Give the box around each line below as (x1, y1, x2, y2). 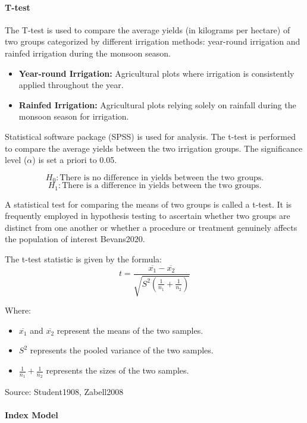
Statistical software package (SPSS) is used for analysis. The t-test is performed (5, 130, 296, 142)
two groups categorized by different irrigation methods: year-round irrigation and (5, 35, 300, 48)
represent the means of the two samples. (57, 324, 203, 336)
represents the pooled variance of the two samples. (30, 344, 214, 356)
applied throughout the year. (18, 79, 124, 91)
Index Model (5, 409, 58, 421)
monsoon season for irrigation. (18, 110, 129, 123)
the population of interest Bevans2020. (5, 233, 145, 245)
